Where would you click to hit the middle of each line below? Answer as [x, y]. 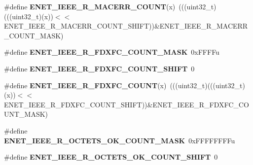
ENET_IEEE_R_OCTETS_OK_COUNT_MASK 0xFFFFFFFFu [120, 140]
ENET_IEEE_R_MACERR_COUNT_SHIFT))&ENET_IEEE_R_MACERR [126, 26]
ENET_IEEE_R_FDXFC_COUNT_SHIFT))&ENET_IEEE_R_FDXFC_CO [126, 104]
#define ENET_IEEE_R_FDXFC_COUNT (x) [85, 85]
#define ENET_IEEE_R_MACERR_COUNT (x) [90, 6]
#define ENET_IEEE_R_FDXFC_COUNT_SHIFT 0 [99, 68]
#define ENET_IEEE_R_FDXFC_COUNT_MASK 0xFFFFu [112, 52]
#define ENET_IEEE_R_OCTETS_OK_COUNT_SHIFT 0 [111, 157]
